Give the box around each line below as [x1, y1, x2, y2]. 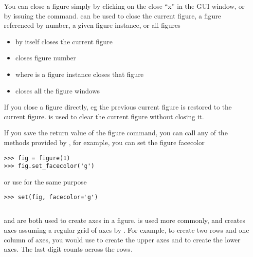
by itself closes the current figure [15, 36, 113, 46]
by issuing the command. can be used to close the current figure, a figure [4, 10, 221, 20]
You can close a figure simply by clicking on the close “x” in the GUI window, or [4, 1, 245, 11]
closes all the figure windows [15, 85, 100, 95]
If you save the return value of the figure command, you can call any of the [4, 128, 228, 138]
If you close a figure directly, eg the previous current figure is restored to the [4, 102, 232, 112]
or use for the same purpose [4, 176, 87, 186]
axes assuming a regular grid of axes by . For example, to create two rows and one [4, 225, 249, 235]
